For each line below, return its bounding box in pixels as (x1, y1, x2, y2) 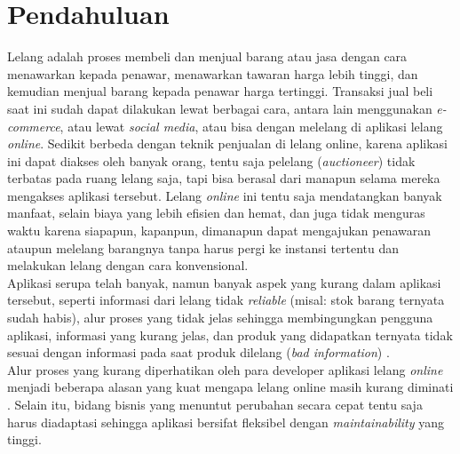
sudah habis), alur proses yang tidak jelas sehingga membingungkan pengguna (7, 308, 433, 327)
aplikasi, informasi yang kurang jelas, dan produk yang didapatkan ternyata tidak (7, 325, 453, 344)
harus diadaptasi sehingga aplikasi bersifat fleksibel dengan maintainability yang (7, 412, 444, 431)
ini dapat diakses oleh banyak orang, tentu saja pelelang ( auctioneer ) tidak (7, 151, 416, 170)
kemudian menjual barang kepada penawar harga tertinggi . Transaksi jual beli (7, 82, 433, 100)
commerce (7, 116, 60, 135)
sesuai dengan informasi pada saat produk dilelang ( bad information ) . (7, 343, 390, 362)
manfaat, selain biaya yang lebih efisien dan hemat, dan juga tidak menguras (7, 203, 425, 222)
